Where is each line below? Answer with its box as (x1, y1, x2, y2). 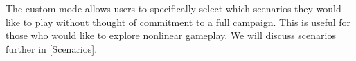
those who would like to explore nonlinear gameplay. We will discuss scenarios (6, 28, 336, 42)
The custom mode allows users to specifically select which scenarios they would (6, 1, 341, 15)
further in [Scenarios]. (6, 41, 98, 56)
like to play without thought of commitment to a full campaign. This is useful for (6, 14, 351, 29)
